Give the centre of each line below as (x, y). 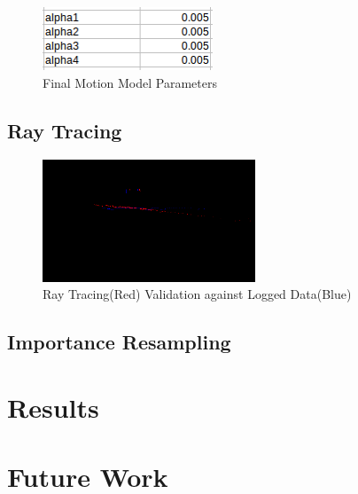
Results (53, 407)
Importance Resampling (119, 342)
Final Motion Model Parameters (130, 82)
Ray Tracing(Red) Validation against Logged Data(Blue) (197, 294)
